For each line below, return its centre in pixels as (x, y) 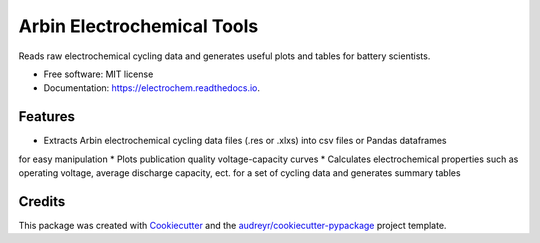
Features (46, 116)
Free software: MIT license (98, 74)
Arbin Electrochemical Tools (138, 26)
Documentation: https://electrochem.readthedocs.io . (151, 88)
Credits (42, 201)
